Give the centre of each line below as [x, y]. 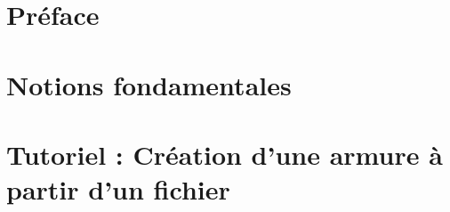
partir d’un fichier [118, 189]
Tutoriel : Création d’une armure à [225, 154]
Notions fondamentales [149, 84]
